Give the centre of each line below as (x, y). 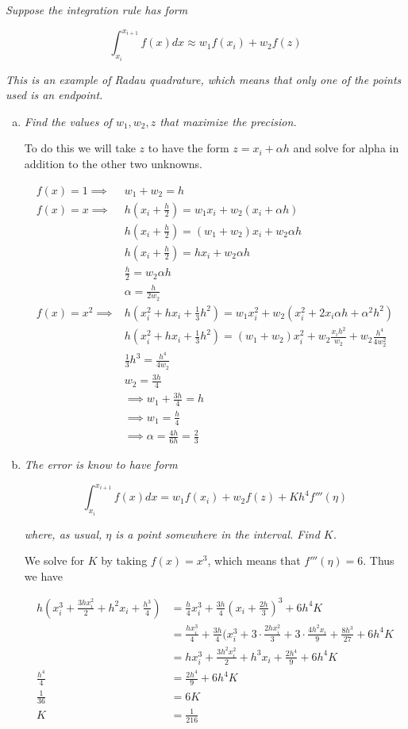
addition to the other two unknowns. (113, 163)
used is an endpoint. (54, 95)
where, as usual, (63, 533)
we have (43, 576)
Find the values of (68, 121)
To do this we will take (80, 148)
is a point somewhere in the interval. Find (217, 533)
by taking (124, 560)
